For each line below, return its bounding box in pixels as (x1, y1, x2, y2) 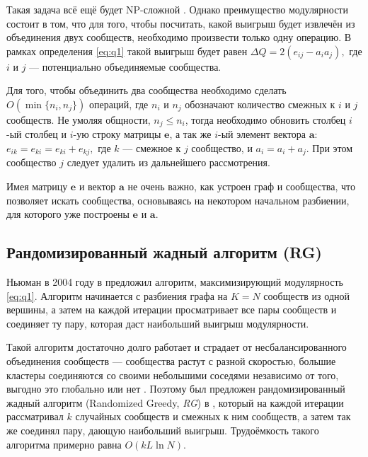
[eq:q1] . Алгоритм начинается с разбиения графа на (6, 288, 228, 303)
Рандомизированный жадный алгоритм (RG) (6, 241, 322, 263)
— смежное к (122, 141, 181, 156)
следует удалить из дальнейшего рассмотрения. (67, 155, 270, 170)
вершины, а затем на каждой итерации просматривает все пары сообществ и (6, 302, 337, 317)
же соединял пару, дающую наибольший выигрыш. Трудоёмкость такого (6, 422, 319, 437)
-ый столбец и (6, 127, 67, 141)
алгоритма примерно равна (6, 436, 122, 451)
